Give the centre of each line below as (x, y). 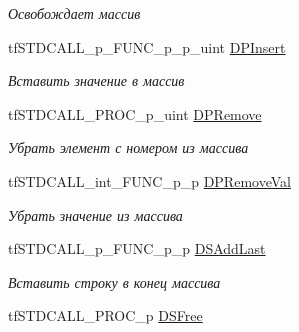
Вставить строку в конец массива (114, 281)
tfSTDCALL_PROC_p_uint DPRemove (135, 113)
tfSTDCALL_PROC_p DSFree (105, 315)
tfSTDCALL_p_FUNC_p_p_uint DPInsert (147, 46)
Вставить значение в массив (96, 80)
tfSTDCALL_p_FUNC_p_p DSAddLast (137, 248)
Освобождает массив (74, 13)
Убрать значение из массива (95, 214)
